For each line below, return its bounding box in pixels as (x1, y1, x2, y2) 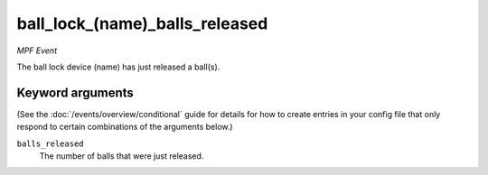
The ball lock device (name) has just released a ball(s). (16, 61, 221, 72)
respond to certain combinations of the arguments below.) (16, 122, 234, 133)
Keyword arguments (16, 85, 135, 100)
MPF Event (16, 45, 58, 56)
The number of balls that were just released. (39, 151, 204, 161)
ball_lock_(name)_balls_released (16, 14, 268, 33)
